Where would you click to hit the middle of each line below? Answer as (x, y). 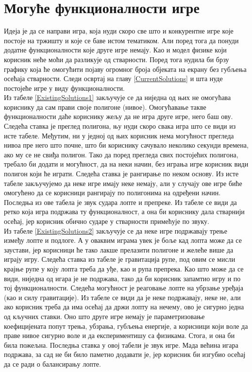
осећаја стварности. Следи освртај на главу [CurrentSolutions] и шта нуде (113, 78)
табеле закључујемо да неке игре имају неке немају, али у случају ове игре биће (123, 183)
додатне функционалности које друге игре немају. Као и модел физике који (115, 50)
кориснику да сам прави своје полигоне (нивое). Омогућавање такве (105, 107)
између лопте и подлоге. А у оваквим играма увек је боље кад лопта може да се (123, 240)
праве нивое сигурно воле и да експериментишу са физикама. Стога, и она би (119, 335)
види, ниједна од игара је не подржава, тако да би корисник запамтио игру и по (122, 278)
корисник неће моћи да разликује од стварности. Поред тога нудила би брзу (117, 59)
